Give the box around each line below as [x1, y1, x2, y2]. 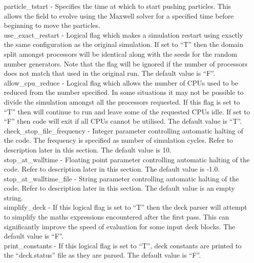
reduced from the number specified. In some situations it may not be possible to [4, 87, 244, 97]
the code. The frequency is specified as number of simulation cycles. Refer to [4, 135, 233, 145]
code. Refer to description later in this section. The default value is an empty [4, 183, 235, 193]
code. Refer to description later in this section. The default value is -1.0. [4, 164, 220, 174]
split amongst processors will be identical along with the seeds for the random [4, 48, 237, 59]
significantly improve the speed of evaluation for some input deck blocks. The [4, 221, 235, 231]
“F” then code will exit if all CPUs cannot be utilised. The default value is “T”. [4, 116, 242, 126]
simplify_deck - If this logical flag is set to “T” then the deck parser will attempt [4, 202, 247, 212]
